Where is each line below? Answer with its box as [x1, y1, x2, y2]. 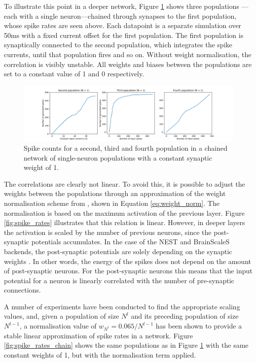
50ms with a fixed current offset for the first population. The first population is [4, 30, 244, 40]
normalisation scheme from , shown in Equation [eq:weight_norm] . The [4, 198, 219, 208]
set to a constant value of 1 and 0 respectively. [4, 68, 145, 79]
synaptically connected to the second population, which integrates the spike [4, 39, 232, 50]
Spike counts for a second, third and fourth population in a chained [24, 142, 227, 153]
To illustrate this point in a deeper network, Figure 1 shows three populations [4, 1, 239, 11]
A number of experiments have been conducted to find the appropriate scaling [4, 301, 240, 311]
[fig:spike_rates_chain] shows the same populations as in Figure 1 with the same [4, 340, 249, 350]
